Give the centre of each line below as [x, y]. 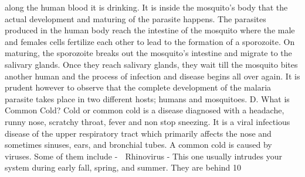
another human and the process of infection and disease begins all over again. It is [152, 76]
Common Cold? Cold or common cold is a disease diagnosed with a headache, [145, 110]
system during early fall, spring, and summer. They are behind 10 [123, 167]
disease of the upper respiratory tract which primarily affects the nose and [138, 133]
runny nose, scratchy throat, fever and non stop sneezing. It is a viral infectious [148, 121]
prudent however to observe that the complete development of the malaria [138, 87]
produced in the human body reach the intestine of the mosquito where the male [150, 30]
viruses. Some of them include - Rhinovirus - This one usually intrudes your [143, 156]
